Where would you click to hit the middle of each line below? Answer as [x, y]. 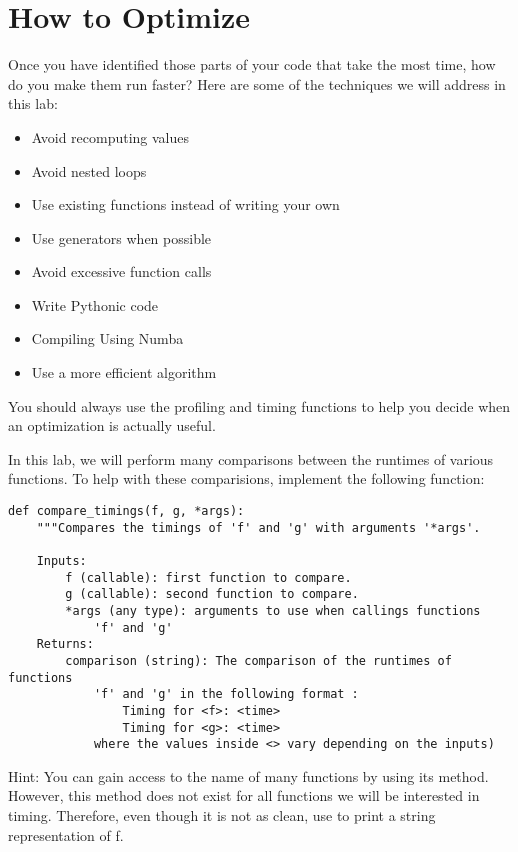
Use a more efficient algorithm [124, 372]
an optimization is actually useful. [112, 425]
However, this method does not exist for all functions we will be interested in [244, 795]
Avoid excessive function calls [121, 271]
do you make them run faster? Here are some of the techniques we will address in [257, 83]
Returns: [65, 644]
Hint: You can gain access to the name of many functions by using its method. [248, 775]
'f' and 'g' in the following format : [226, 694]
